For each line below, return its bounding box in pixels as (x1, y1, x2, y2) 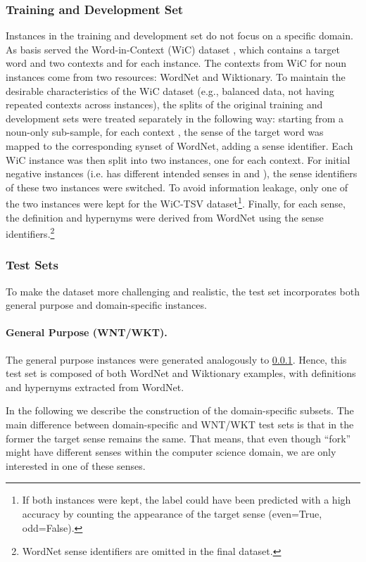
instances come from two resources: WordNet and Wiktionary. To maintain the (6, 70, 346, 84)
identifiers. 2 (6, 224, 55, 241)
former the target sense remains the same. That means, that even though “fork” (6, 430, 351, 445)
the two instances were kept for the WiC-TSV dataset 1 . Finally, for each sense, (6, 194, 346, 210)
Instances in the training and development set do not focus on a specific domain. (6, 28, 353, 43)
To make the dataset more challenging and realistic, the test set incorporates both (6, 283, 360, 298)
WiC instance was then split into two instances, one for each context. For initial (6, 152, 351, 167)
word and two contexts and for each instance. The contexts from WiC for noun (6, 56, 347, 70)
